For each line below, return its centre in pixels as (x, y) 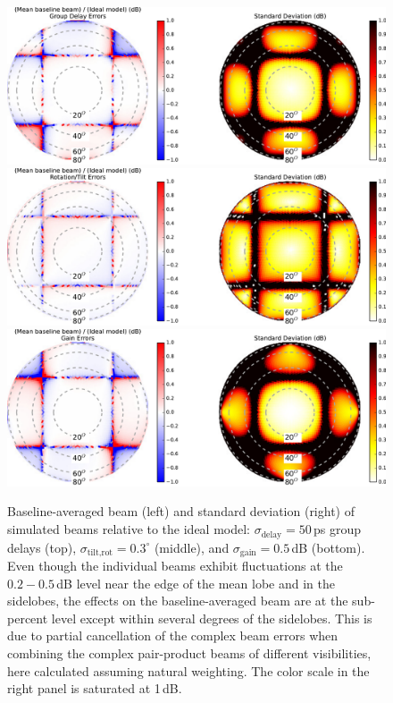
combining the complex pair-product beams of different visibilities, (189, 652)
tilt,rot (100, 552)
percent (28, 618)
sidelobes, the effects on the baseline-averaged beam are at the (178, 601)
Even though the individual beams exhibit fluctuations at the (175, 565)
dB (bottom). (328, 547)
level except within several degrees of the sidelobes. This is (212, 618)
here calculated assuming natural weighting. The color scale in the (188, 670)
